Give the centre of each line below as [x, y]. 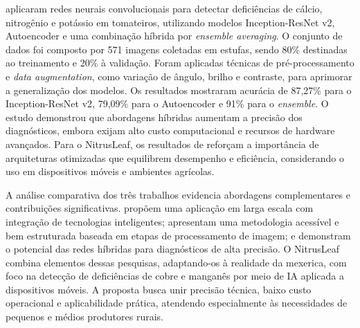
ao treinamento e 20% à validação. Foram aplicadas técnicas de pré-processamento [180, 63]
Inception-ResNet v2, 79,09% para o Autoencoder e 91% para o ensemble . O [167, 103]
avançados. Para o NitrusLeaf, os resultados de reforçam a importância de [162, 144]
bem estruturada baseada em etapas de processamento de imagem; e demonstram [178, 235]
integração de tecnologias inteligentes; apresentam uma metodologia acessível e [172, 221]
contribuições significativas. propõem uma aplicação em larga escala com [160, 208]
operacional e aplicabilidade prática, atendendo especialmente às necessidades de [177, 303]
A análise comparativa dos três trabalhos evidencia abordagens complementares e [178, 194]
